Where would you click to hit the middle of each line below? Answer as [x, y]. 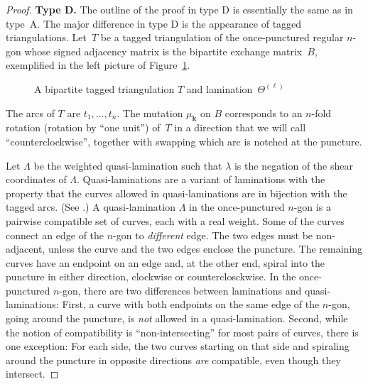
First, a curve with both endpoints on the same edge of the [191, 304]
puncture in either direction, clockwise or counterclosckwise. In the [151, 276]
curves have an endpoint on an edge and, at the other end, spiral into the [166, 262]
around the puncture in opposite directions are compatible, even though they [173, 360]
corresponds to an [264, 113]
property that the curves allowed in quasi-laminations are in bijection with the [177, 193]
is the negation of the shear [293, 165]
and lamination [220, 88]
